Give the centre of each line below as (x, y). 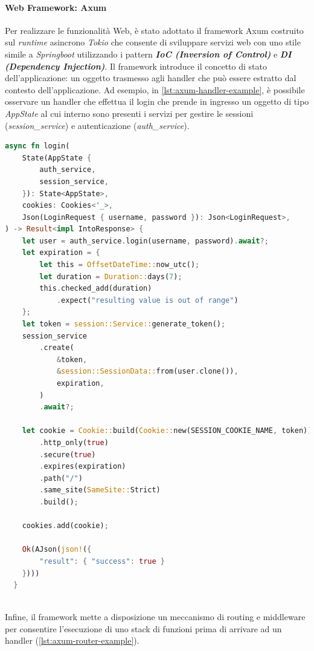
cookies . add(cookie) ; (65, 526)
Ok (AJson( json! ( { (57, 550)
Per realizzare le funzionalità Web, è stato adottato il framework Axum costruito (154, 30)
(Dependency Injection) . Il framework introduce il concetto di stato (136, 66)
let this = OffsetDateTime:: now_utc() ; (120, 265)
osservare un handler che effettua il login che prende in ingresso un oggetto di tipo (157, 101)
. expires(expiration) (83, 467)
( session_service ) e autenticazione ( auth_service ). (97, 125)
